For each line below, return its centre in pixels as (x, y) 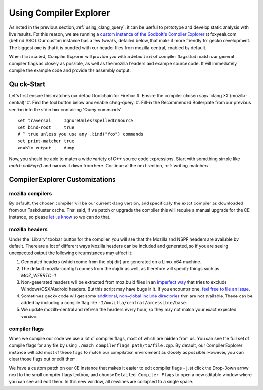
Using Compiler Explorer (59, 13)
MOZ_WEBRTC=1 (38, 276)
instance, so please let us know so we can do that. (60, 217)
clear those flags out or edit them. (43, 359)
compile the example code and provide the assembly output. (70, 70)
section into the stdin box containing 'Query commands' (65, 109)
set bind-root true (46, 127)
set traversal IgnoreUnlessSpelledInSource (75, 120)
